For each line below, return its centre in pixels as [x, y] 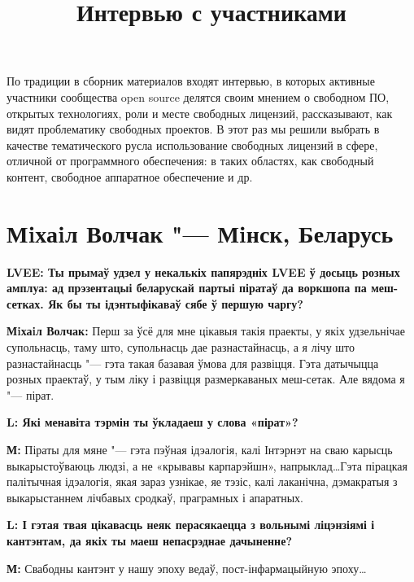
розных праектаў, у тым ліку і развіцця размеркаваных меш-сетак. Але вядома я [206, 379]
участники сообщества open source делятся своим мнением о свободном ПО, [198, 96]
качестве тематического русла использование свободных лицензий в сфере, [192, 144]
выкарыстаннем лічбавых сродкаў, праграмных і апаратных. [155, 497]
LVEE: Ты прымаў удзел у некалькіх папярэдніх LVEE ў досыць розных [203, 271]
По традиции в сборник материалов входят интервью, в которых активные [191, 81]
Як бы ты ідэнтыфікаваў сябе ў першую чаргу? [176, 303]
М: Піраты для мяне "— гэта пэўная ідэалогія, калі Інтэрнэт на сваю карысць [200, 449]
